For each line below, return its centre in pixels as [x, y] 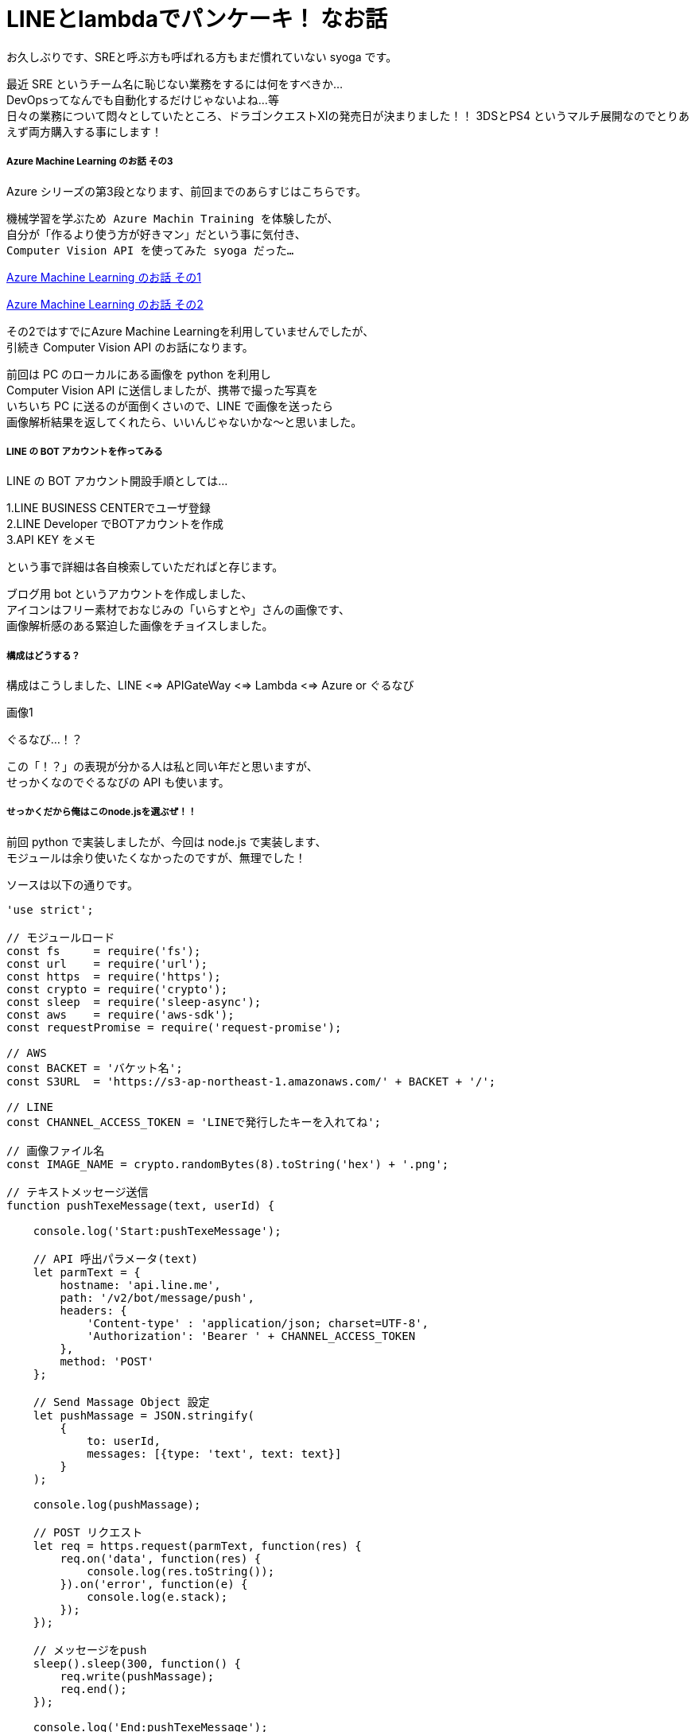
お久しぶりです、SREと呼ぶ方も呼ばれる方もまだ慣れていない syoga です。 [202, 56]
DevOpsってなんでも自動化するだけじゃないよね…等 [143, 99]
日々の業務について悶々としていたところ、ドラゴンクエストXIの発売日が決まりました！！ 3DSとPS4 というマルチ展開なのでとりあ [348, 115]
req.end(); [93, 1689]
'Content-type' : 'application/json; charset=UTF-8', [258, 1323]
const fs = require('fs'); [104, 951]
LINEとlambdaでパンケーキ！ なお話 [197, 19]
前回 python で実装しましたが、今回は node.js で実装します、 [167, 841]
